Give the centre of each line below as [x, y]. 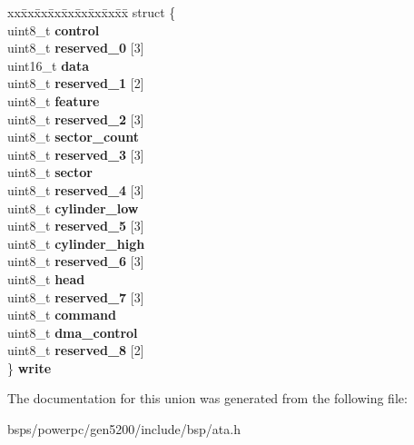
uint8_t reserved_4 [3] [76, 189]
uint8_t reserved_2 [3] [76, 119]
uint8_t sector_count [74, 137]
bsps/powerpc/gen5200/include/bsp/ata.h [124, 429]
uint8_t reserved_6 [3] [76, 261]
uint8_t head [46, 278]
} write [30, 367]
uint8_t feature [54, 100]
